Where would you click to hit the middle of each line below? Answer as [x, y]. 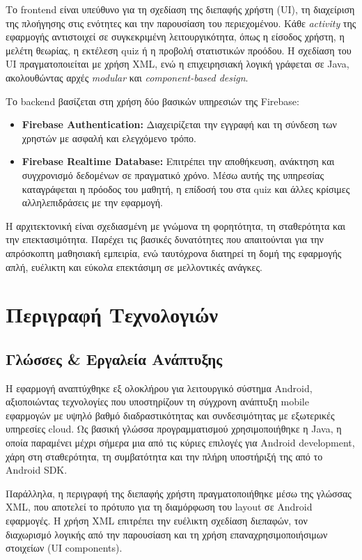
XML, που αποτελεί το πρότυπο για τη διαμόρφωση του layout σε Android [159, 507]
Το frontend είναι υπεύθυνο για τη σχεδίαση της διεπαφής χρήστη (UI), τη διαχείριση [180, 9]
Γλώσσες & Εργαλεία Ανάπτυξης [114, 358]
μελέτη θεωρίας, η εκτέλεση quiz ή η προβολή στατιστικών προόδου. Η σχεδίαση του [179, 50]
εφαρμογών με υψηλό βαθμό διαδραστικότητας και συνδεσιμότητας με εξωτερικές [170, 415]
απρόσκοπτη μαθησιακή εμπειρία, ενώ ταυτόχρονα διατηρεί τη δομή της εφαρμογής [174, 252]
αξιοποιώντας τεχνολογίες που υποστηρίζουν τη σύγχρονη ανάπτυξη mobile [157, 402]
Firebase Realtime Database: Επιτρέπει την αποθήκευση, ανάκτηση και [178, 161]
